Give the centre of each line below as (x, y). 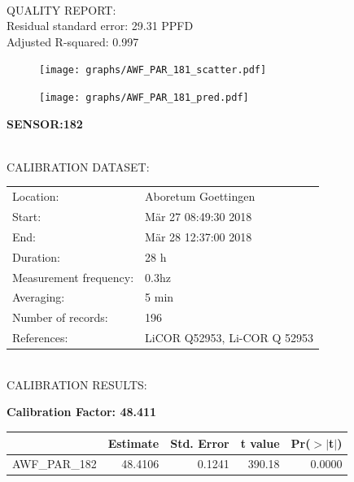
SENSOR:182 (45, 123)
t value (260, 443)
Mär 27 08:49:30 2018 (199, 217)
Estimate (133, 443)
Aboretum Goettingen (200, 196)
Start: (27, 217)
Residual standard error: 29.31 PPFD (100, 26)
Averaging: (39, 297)
